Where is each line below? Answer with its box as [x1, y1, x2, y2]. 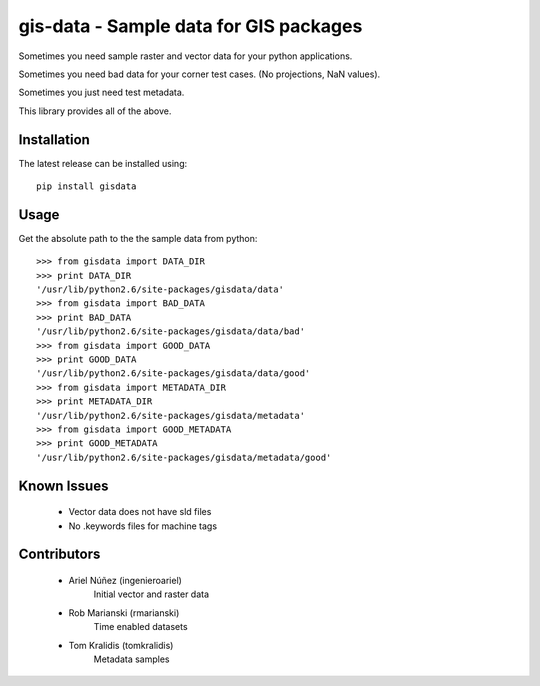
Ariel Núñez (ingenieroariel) [68, 574, 182, 586]
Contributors [18, 546, 101, 563]
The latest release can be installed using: [18, 157, 188, 169]
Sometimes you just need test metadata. [18, 86, 185, 99]
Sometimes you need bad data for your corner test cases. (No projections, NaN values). [18, 68, 381, 80]
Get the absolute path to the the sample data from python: [18, 232, 258, 244]
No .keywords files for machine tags [68, 520, 218, 532]
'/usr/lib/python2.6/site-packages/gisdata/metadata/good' [36, 451, 332, 463]
